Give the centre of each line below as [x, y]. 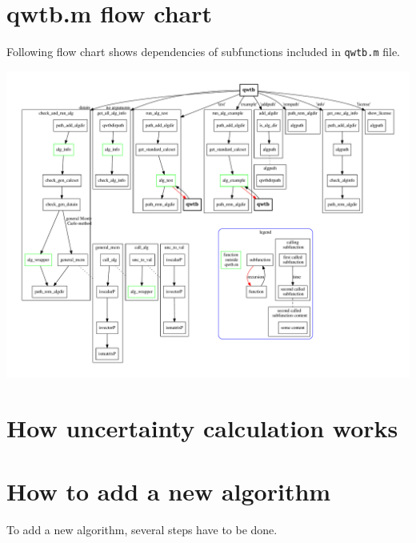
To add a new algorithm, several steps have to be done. [142, 529]
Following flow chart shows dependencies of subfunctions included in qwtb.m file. [203, 52]
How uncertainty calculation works [202, 428]
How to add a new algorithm [169, 491]
